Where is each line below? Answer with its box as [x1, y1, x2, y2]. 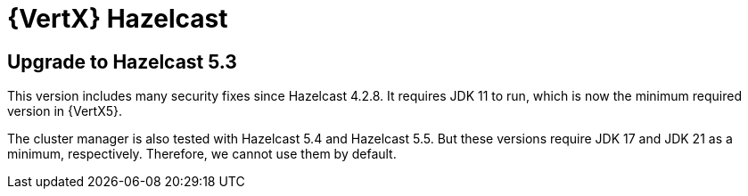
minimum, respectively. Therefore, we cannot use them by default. [7, 146, 397, 162]
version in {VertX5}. [7, 103, 123, 119]
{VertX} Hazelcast [7, 4, 228, 34]
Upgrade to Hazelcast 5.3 [7, 50, 237, 73]
